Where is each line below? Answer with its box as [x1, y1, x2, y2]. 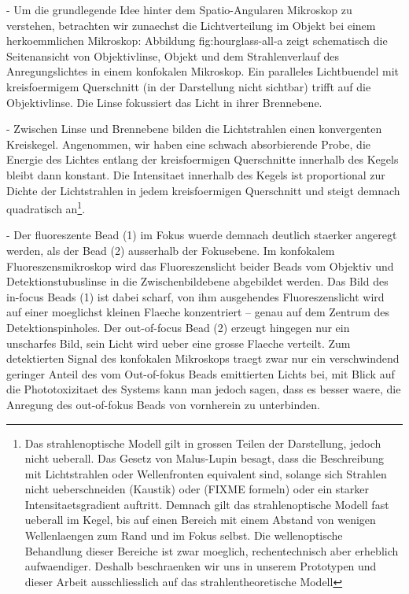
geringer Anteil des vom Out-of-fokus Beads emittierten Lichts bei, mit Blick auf [6, 365, 395, 382]
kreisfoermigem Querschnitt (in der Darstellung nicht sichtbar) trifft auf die [6, 78, 371, 94]
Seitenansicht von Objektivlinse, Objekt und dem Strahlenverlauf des [6, 47, 340, 64]
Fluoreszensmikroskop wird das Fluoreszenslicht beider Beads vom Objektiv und [6, 257, 394, 274]
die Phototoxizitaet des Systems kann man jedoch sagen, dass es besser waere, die [6, 381, 401, 397]
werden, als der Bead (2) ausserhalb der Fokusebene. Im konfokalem [6, 242, 335, 258]
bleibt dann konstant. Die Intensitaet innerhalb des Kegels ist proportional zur [6, 166, 385, 183]
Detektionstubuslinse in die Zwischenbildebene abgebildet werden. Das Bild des [6, 273, 389, 290]
